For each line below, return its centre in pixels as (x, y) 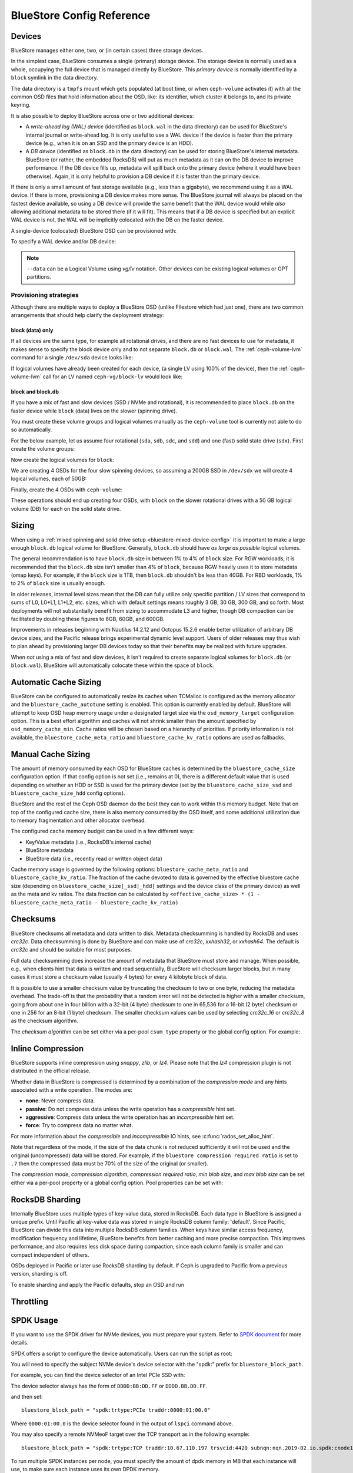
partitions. (39, 277)
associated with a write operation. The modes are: (71, 1089)
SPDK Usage (34, 1320)
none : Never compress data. (60, 1101)
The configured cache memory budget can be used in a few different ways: (102, 831)
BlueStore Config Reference (81, 15)
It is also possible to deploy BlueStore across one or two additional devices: (102, 115)
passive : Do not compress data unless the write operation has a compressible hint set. (131, 1109)
